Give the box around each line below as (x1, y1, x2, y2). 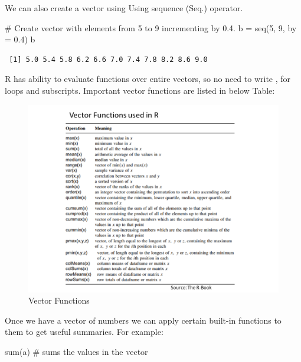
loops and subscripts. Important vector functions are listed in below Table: (5, 84, 275, 96)
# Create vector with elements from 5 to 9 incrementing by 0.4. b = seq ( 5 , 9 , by (5, 21, 297, 34)
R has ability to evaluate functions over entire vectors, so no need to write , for (5, 73, 291, 85)
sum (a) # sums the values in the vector (5, 345, 148, 357)
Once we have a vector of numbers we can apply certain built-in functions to (5, 314, 282, 326)
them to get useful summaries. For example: (5, 325, 163, 338)
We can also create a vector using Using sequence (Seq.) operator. (5, 2, 243, 14)
